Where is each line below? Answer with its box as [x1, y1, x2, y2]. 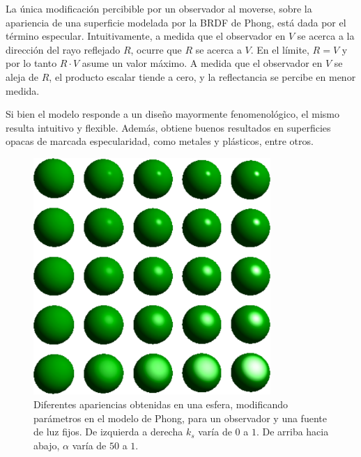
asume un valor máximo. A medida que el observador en [82, 56, 323, 70]
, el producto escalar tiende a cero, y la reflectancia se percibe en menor [49, 69, 356, 84]
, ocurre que [130, 42, 182, 56]
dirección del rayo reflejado [6, 42, 121, 56]
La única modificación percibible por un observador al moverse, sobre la [6, 1, 312, 15]
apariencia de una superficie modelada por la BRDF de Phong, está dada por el [6, 15, 346, 29]
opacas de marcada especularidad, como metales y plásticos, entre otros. [6, 134, 314, 148]
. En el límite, [250, 42, 309, 56]
